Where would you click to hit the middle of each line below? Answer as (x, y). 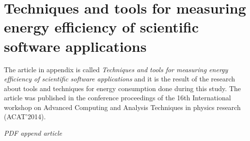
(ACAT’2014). (25, 117)
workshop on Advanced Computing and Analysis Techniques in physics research (122, 107)
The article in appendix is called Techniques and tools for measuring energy (116, 69)
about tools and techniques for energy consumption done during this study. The (123, 88)
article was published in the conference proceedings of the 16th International (117, 98)
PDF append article (33, 133)
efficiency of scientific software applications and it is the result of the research (120, 79)
